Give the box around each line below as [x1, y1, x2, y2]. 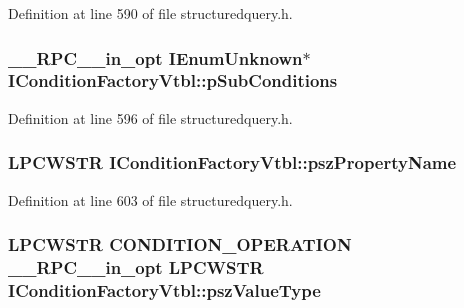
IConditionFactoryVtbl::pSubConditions [8, 68, 338, 93]
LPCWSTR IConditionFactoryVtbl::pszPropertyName [8, 150, 457, 175]
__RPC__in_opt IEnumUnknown [8, 45, 303, 70]
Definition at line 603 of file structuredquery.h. [8, 189, 293, 210]
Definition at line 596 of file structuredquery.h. [8, 107, 293, 128]
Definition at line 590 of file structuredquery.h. [8, 3, 293, 23]
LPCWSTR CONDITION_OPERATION [8, 232, 352, 257]
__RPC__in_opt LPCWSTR [8, 254, 264, 279]
